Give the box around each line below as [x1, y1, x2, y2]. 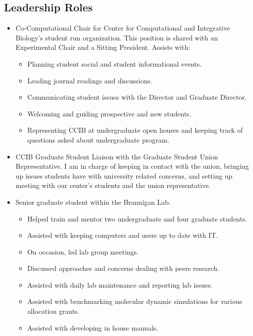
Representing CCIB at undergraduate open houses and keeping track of [27, 125, 243, 135]
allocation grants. [27, 306, 80, 316]
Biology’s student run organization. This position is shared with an [15, 32, 218, 42]
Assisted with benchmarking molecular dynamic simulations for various [27, 296, 242, 306]
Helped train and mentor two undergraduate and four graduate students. [27, 213, 248, 224]
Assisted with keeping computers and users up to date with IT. [27, 230, 218, 240]
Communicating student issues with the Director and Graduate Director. [27, 92, 247, 102]
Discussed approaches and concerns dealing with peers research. [27, 263, 220, 273]
